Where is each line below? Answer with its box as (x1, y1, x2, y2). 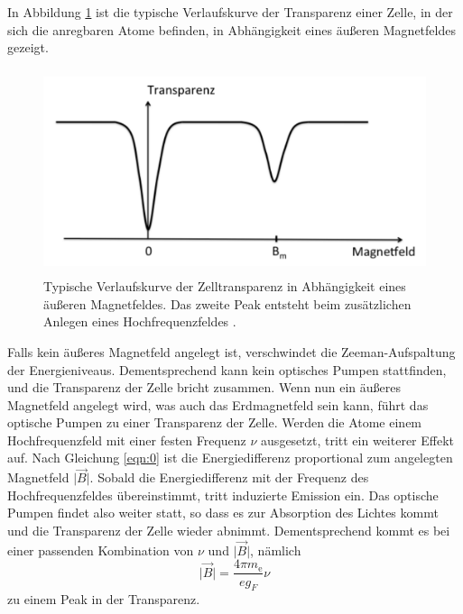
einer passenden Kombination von (7, 540, 194, 559)
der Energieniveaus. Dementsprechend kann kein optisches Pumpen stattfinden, (7, 360, 447, 379)
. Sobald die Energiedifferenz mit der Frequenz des (89, 468, 369, 487)
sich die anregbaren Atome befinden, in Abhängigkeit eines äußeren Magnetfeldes (7, 20, 456, 39)
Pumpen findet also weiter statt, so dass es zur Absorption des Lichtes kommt (7, 503, 439, 522)
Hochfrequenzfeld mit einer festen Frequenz (7, 430, 246, 449)
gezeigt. (7, 38, 49, 57)
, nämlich (250, 540, 301, 559)
